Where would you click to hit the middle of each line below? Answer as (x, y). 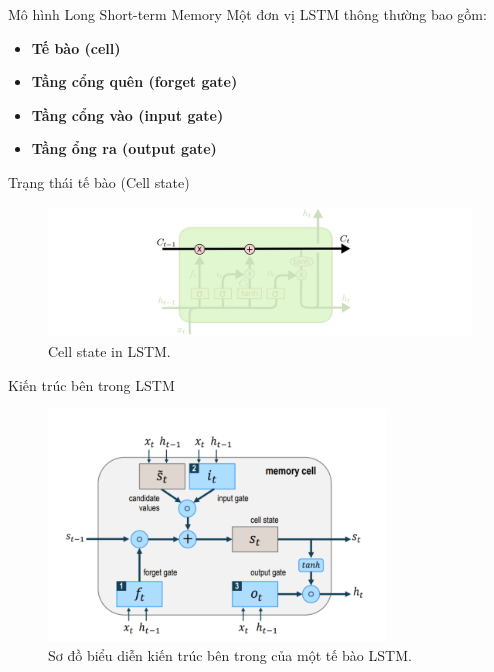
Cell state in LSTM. (109, 351)
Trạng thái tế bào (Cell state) (99, 181)
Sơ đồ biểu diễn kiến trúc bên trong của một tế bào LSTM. (230, 655)
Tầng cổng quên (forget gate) (134, 81)
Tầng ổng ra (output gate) (124, 148)
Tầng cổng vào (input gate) (127, 114)
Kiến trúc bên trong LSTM (91, 384)
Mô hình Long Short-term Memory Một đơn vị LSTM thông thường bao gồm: (247, 14)
